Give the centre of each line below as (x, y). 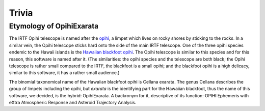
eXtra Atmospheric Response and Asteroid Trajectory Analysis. (73, 102)
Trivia (21, 13)
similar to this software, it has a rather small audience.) (64, 73)
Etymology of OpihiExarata (54, 26)
